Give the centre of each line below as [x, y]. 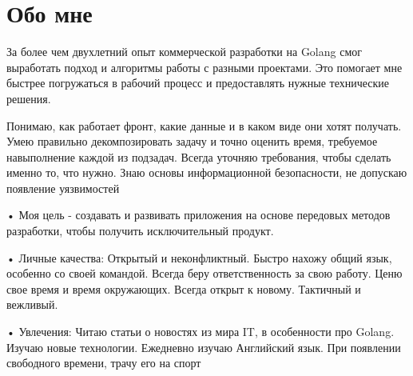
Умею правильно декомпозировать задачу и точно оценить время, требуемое [192, 141]
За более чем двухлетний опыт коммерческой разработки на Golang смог [185, 52]
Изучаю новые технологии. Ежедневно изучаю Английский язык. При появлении [204, 347]
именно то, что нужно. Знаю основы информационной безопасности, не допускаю [207, 172]
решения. [29, 98]
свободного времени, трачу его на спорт [104, 363]
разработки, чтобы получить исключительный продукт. [140, 231]
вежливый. [32, 304]
